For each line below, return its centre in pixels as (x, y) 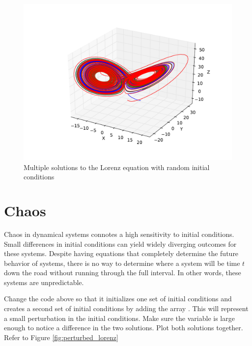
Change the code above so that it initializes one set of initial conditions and (118, 299)
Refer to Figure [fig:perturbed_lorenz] (61, 337)
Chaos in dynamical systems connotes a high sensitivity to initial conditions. (119, 234)
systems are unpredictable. (44, 282)
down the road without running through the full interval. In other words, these (123, 273)
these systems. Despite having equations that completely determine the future (121, 253)
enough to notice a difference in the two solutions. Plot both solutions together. (124, 328)
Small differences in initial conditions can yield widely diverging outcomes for (120, 244)
